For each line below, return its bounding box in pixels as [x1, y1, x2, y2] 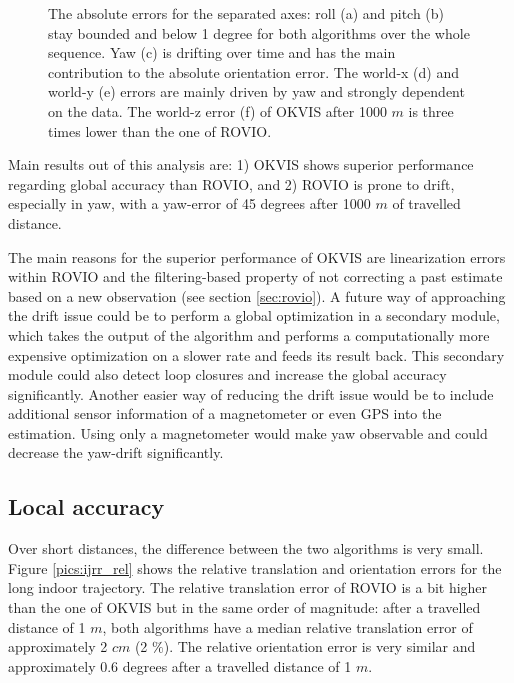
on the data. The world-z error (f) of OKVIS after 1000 [48, 100, 387, 121]
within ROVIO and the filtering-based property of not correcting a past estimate [8, 266, 503, 287]
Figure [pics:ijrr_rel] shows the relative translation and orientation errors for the [8, 557, 502, 578]
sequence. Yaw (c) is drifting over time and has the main [48, 42, 396, 63]
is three [408, 100, 454, 121]
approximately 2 [8, 636, 108, 657]
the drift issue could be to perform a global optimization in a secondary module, [8, 305, 500, 326]
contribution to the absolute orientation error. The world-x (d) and [48, 61, 460, 82]
